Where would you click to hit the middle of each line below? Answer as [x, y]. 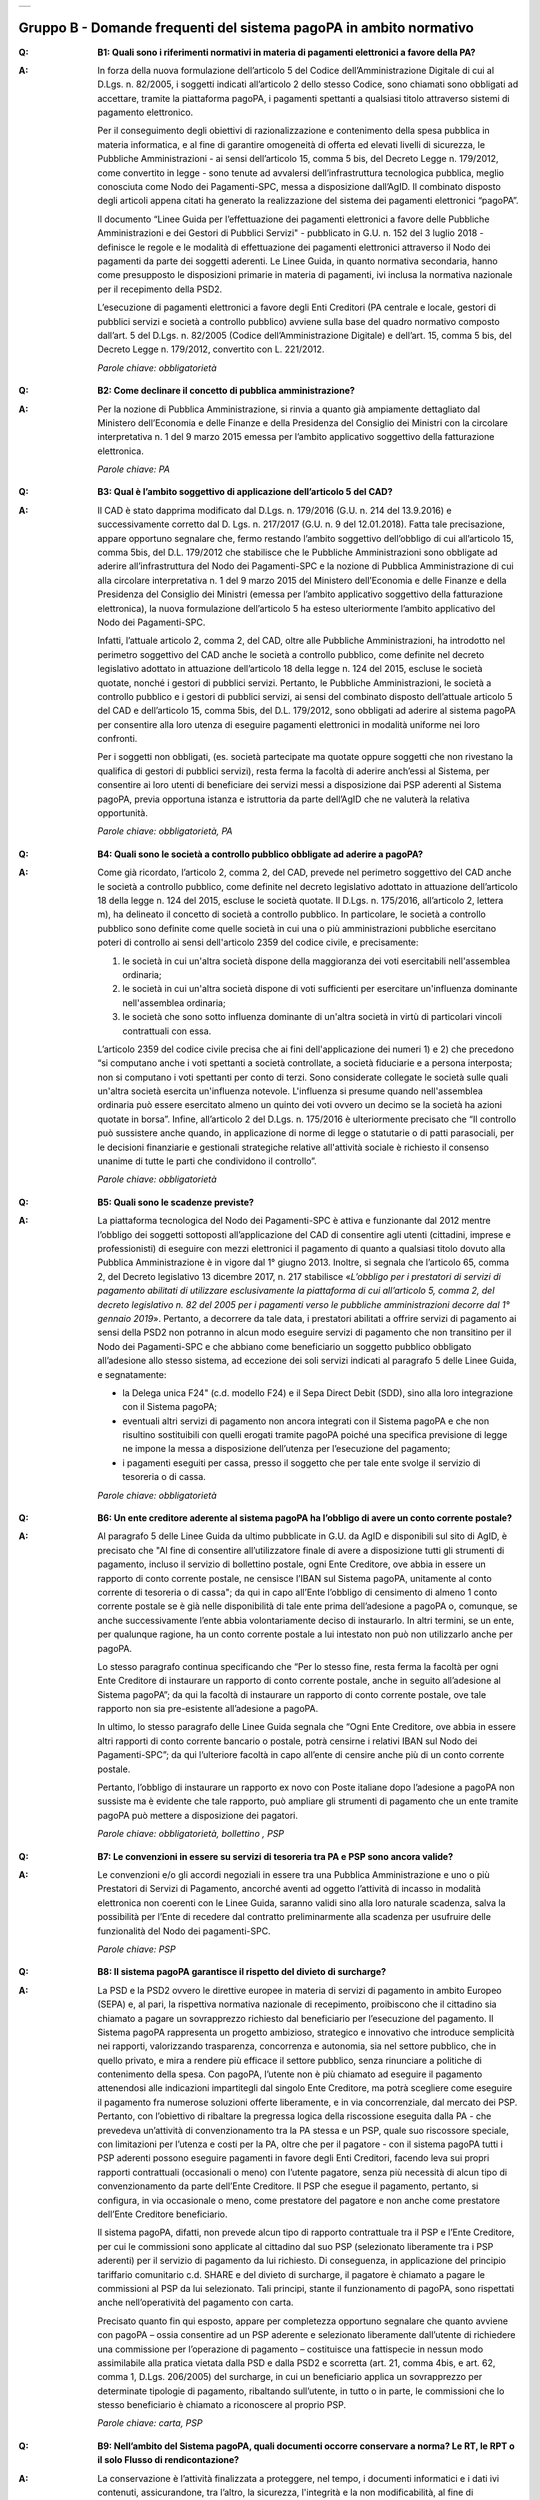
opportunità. [123, 813]
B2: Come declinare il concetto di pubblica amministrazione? [226, 391]
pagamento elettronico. [145, 112]
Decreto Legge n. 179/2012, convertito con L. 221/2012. [211, 349]
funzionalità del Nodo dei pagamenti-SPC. [184, 1931]
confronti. [117, 739]
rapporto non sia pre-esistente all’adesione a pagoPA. [208, 1709]
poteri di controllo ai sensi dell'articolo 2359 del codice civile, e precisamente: [258, 942]
